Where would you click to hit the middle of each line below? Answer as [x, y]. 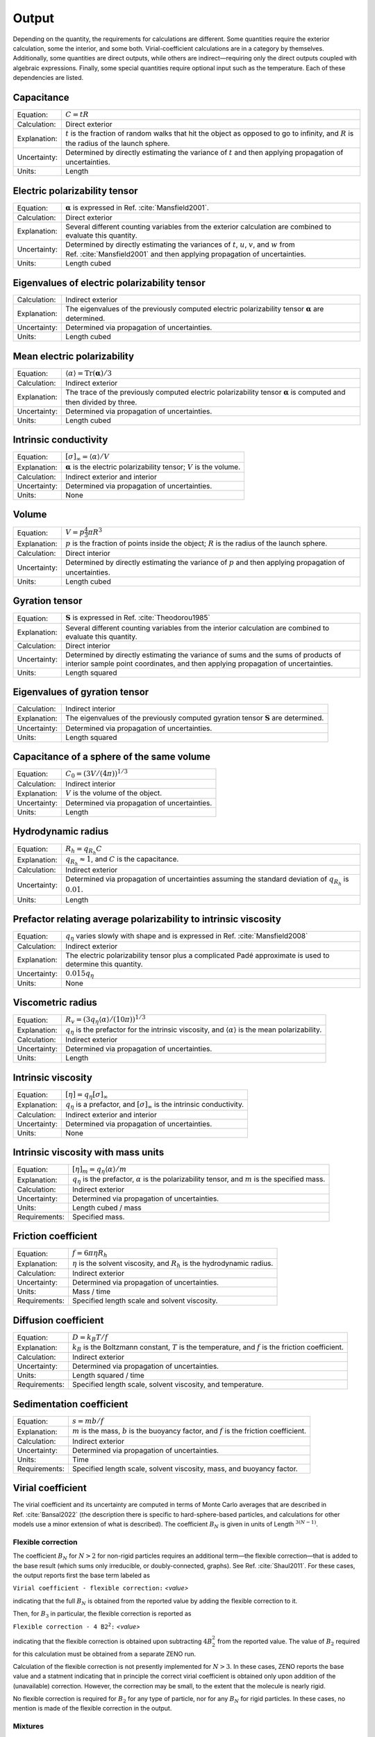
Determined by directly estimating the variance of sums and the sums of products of [203, 655]
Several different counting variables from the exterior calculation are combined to [199, 227]
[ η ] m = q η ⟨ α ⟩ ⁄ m [99, 1170]
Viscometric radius [55, 1003]
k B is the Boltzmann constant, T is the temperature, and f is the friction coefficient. [208, 1348]
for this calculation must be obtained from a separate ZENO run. [105, 1654]
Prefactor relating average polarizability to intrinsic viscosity [147, 920]
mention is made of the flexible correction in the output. [92, 1709]
